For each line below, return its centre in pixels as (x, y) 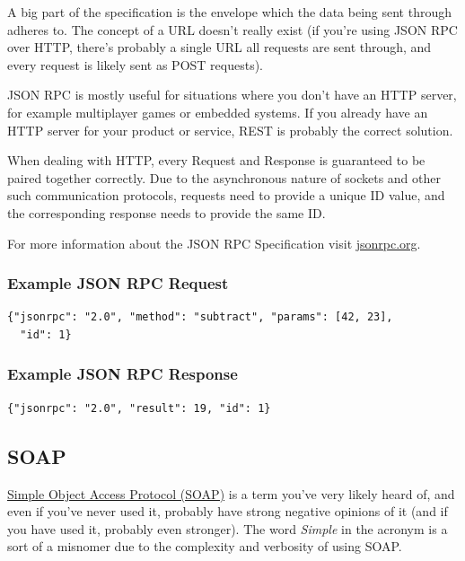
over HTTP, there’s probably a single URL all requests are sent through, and (219, 47)
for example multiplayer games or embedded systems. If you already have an (218, 112)
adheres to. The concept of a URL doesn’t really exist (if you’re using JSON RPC (232, 29)
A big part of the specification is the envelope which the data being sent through (229, 12)
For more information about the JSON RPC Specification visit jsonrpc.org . (214, 243)
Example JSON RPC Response (123, 374)
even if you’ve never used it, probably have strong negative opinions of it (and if (228, 511)
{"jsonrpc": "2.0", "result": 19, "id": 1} (139, 408)
